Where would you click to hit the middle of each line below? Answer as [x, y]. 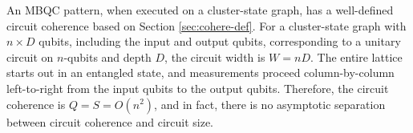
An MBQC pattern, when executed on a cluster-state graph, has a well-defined [200, 10]
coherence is [36, 104]
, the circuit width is [215, 56]
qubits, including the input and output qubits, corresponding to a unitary [220, 41]
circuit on [30, 56]
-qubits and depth [107, 56]
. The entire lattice [356, 56]
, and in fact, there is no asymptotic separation [270, 104]
